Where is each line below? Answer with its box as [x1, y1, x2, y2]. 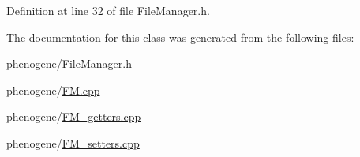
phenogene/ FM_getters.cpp [6, 108, 141, 125]
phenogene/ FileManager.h [6, 55, 132, 72]
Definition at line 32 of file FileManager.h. [6, 2, 210, 18]
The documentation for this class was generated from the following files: [6, 28, 354, 45]
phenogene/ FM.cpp [6, 81, 100, 98]
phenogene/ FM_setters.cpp [6, 134, 140, 151]
